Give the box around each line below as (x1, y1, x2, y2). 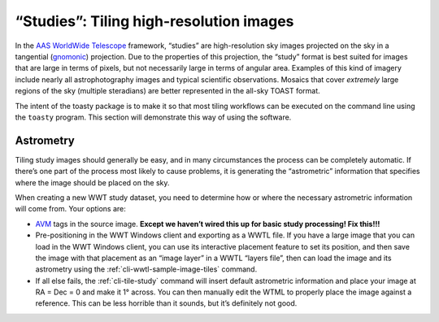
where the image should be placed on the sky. (15, 177, 170, 187)
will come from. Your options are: (15, 204, 126, 214)
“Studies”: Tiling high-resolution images (15, 12, 294, 30)
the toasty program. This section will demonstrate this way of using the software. (15, 112, 292, 122)
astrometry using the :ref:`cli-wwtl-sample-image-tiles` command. (35, 264, 258, 274)
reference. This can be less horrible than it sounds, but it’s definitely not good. (35, 298, 298, 308)
